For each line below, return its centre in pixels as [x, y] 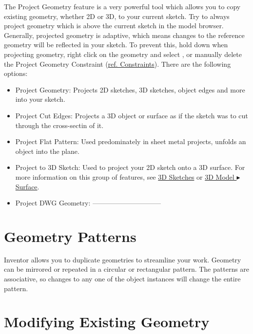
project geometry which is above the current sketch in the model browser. [114, 26]
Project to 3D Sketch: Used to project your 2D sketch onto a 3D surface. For [130, 167]
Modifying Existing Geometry [107, 322]
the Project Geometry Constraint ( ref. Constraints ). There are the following [117, 64]
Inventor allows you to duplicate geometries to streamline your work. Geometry [123, 259]
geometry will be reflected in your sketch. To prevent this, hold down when [116, 45]
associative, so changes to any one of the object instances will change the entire [122, 278]
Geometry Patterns [70, 236]
